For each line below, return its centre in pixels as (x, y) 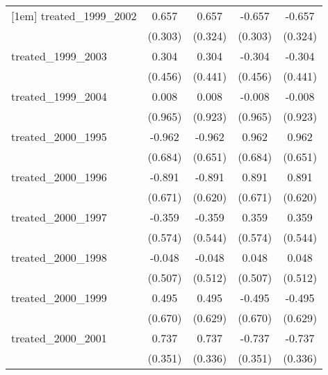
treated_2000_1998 (59, 257)
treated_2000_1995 (59, 136)
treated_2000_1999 (59, 298)
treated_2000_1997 (59, 217)
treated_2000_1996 (59, 177)
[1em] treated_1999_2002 (74, 16)
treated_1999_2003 (59, 56)
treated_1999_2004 (59, 96)
